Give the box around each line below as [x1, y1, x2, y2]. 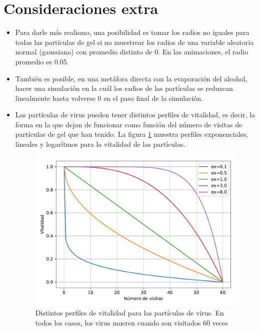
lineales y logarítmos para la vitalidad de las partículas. [15, 139, 185, 149]
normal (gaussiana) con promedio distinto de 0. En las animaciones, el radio [15, 46, 248, 57]
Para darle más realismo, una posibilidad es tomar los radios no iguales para [15, 27, 249, 37]
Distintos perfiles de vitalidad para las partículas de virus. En [35, 308, 224, 318]
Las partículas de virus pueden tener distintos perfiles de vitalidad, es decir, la [15, 109, 255, 120]
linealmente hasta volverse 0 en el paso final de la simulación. [15, 92, 203, 103]
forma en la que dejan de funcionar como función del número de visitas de [15, 119, 242, 129]
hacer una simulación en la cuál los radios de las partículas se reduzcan [15, 83, 233, 93]
